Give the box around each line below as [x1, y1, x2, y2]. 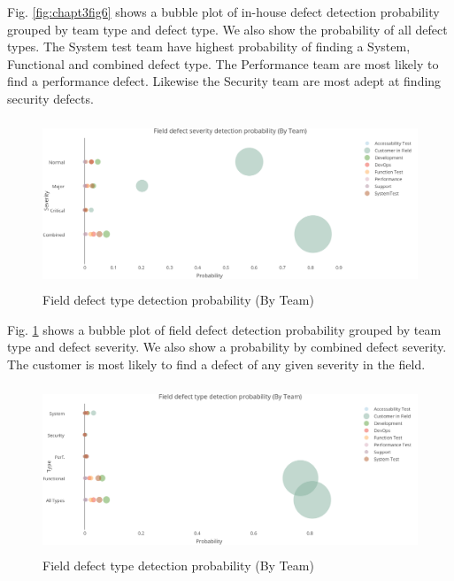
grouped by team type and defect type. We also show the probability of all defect [7, 19, 448, 38]
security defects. [7, 89, 94, 107]
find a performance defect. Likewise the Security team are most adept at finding [7, 72, 442, 90]
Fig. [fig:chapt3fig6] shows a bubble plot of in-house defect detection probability [7, 3, 440, 20]
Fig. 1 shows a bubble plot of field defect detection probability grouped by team [7, 320, 442, 338]
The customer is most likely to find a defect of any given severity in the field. [7, 354, 426, 373]
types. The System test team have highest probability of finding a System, [7, 37, 411, 56]
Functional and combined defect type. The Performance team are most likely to [7, 54, 439, 73]
